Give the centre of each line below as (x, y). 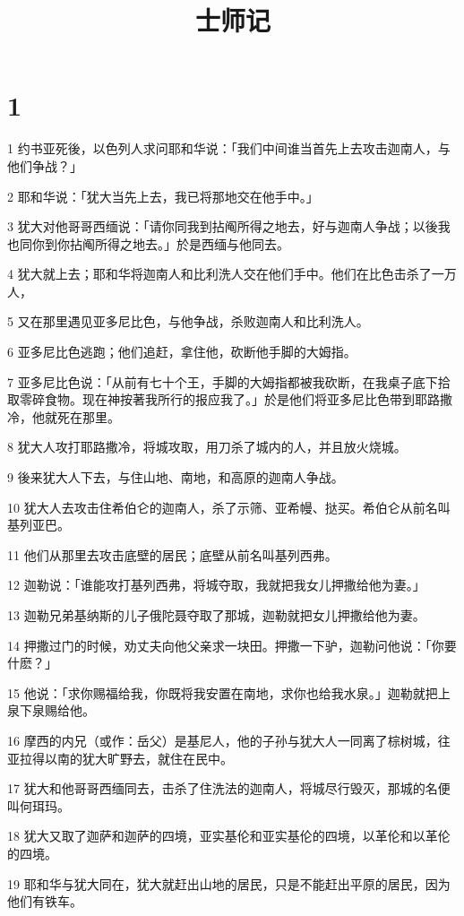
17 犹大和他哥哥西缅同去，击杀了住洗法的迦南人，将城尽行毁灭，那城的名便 (229, 788)
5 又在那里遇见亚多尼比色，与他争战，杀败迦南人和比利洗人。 (188, 321)
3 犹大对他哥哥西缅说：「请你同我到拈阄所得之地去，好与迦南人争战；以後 (223, 226)
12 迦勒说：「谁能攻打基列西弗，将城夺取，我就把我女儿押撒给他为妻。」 (216, 585)
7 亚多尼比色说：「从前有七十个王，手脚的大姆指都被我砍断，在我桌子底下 (223, 381)
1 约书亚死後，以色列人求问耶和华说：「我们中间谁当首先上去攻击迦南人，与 (229, 148)
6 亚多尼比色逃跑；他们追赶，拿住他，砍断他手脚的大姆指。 (182, 352)
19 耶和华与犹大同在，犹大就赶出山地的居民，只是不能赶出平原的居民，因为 (229, 883)
